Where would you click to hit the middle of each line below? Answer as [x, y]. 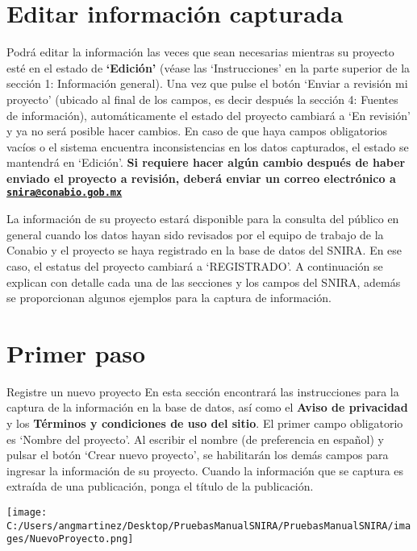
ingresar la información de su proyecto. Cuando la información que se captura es [205, 470]
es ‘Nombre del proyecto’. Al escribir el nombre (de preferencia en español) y [195, 439]
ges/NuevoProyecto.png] [70, 539]
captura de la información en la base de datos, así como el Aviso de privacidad [207, 407]
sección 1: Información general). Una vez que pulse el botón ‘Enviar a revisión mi [207, 83]
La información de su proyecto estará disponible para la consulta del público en [203, 219]
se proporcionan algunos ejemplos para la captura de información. [169, 298]
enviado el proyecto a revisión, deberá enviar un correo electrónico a [201, 178]
